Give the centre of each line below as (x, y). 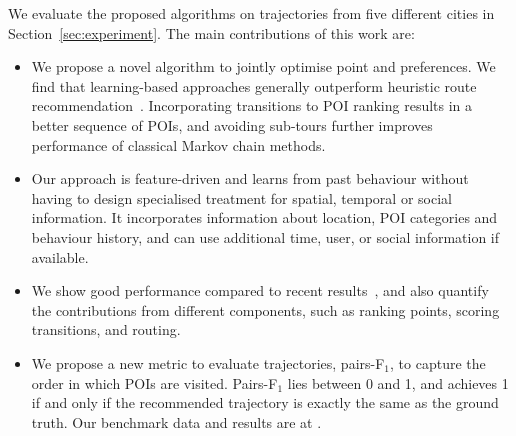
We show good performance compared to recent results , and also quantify (260, 290)
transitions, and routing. (106, 329)
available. (60, 256)
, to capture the (438, 362)
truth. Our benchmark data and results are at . (176, 421)
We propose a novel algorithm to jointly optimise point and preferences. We (263, 66)
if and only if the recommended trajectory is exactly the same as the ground (265, 402)
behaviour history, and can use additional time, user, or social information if (265, 236)
